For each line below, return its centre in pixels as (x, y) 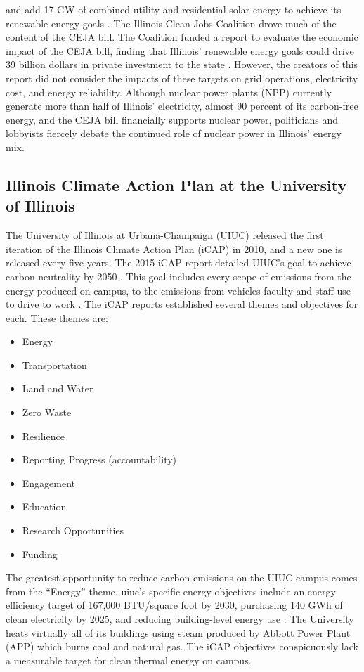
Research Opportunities (73, 530)
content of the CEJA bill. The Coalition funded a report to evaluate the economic (182, 37)
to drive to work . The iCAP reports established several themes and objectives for (182, 304)
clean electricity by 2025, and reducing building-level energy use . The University (180, 619)
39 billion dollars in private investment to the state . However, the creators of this (182, 64)
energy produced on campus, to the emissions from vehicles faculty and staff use (178, 290)
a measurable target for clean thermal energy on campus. (129, 660)
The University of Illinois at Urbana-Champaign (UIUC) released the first (165, 235)
